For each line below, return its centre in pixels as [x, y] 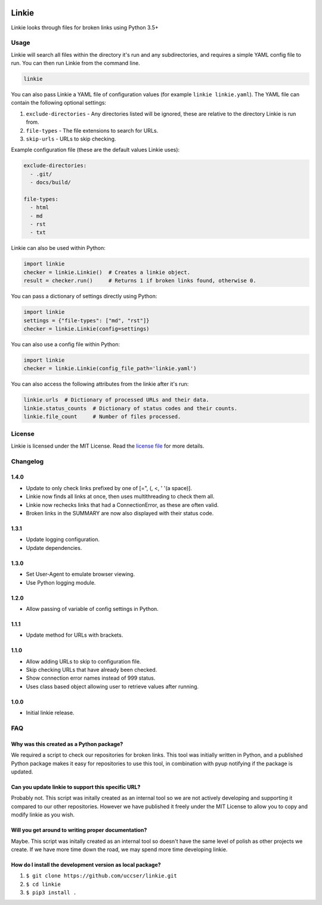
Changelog [27, 461]
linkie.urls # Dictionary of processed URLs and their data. [116, 400]
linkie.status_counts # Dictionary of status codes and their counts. [131, 408]
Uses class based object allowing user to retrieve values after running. [112, 686]
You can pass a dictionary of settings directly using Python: [84, 296]
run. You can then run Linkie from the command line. [75, 63]
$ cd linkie [43, 884]
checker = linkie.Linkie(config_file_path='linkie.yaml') [110, 369]
